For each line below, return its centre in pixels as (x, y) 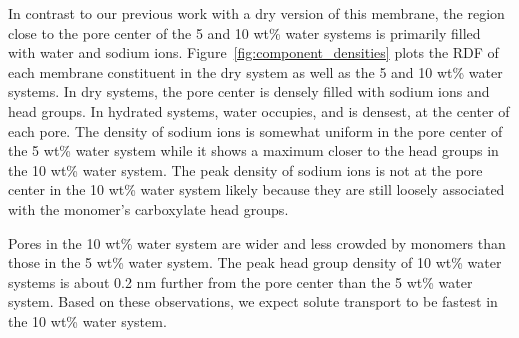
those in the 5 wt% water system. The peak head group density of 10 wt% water (255, 262)
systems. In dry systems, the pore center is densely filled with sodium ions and (249, 91)
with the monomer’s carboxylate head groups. (148, 208)
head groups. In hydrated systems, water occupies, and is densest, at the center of (259, 110)
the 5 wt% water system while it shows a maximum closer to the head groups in (253, 150)
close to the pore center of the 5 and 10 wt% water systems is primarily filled (244, 32)
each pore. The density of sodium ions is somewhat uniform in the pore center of (255, 130)
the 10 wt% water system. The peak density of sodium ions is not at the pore (245, 169)
